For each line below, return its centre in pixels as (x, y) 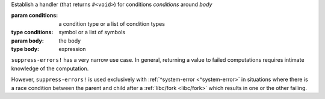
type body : (25, 49)
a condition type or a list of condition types (112, 23)
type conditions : (32, 32)
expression (73, 49)
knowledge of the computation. (50, 68)
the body (70, 40)
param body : (28, 40)
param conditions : (35, 16)
